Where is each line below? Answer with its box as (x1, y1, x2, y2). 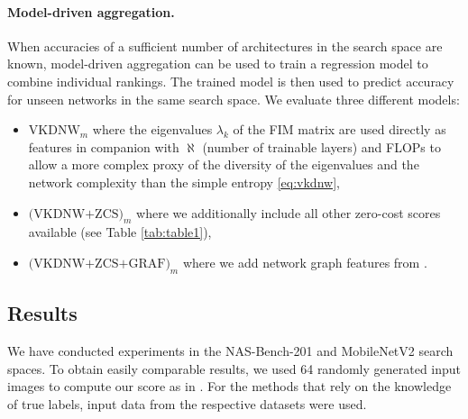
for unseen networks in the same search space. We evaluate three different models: (7, 89, 460, 108)
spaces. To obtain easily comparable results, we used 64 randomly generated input (7, 359, 462, 378)
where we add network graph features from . (182, 252, 427, 271)
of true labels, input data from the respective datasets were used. (7, 394, 367, 413)
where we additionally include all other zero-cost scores (136, 203, 441, 222)
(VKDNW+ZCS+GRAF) (28, 257, 170, 270)
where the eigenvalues (92, 120, 213, 139)
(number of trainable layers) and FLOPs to (202, 137, 441, 156)
